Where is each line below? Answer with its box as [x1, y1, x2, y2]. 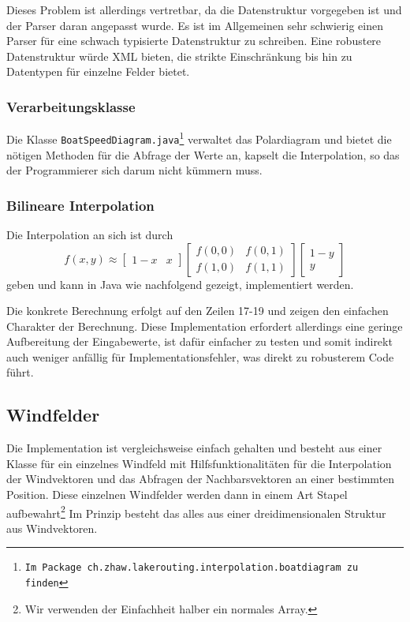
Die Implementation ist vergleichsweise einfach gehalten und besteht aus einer [6, 440, 382, 456]
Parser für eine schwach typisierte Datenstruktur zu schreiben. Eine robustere [6, 32, 382, 49]
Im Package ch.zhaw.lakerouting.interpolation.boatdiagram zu [24, 562, 359, 574]
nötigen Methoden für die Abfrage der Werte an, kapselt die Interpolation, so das [6, 146, 400, 163]
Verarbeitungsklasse [6, 96, 136, 116]
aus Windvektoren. [6, 519, 98, 536]
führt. [6, 364, 34, 380]
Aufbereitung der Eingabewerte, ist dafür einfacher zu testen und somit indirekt [6, 333, 393, 350]
